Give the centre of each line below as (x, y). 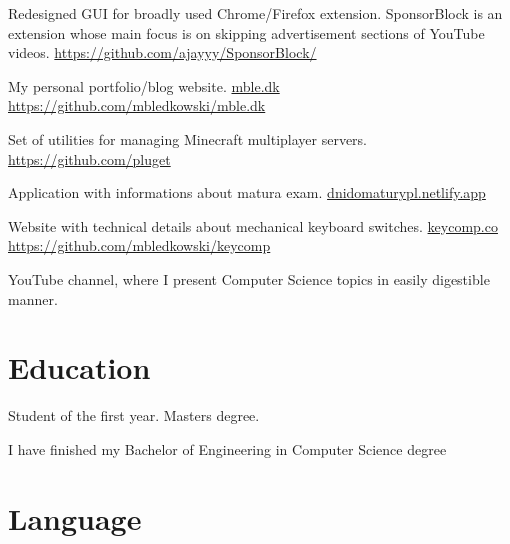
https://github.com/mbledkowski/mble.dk (137, 105)
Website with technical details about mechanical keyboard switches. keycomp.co (253, 225)
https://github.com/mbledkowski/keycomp (139, 245)
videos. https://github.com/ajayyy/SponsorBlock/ (162, 52)
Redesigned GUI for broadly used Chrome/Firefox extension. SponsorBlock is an (255, 13)
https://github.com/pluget (89, 158)
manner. (33, 298)
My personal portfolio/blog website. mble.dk (144, 85)
